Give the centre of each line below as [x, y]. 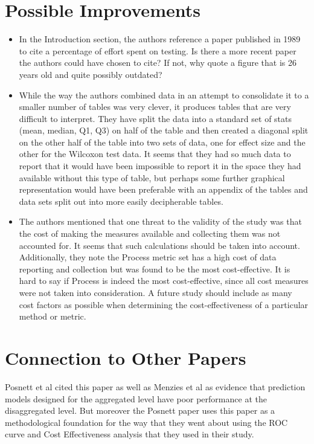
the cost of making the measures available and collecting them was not [150, 233]
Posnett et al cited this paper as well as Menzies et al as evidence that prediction [155, 386]
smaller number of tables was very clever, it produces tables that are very [155, 107]
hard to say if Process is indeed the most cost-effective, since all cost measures [164, 281]
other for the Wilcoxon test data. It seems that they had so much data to [155, 154]
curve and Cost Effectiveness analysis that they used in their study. [130, 434]
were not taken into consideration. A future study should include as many [155, 292]
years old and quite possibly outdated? [91, 74]
